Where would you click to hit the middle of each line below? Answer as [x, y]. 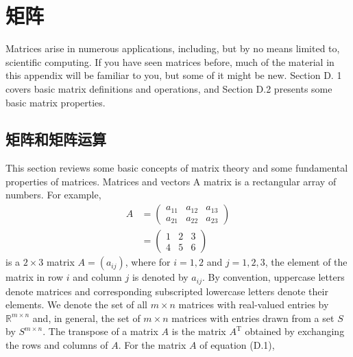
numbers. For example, [53, 195]
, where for [148, 262]
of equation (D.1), [237, 344]
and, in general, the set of [86, 318]
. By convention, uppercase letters [273, 277]
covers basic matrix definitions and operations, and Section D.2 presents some [169, 88]
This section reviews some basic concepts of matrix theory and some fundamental [177, 168]
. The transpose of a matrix [100, 331]
